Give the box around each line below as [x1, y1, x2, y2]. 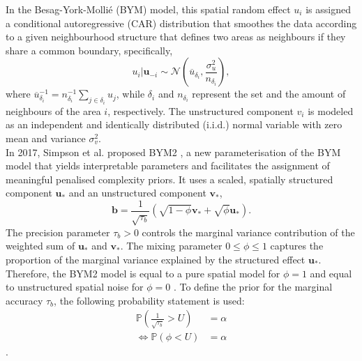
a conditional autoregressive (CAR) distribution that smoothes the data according [6, 15, 357, 30]
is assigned [306, 2, 351, 16]
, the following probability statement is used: [54, 293, 245, 307]
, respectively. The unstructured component [107, 103, 294, 118]
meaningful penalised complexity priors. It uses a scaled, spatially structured [6, 171, 333, 186]
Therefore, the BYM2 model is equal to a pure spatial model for [6, 266, 280, 280]
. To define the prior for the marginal [173, 279, 333, 294]
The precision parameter [6, 224, 110, 239]
